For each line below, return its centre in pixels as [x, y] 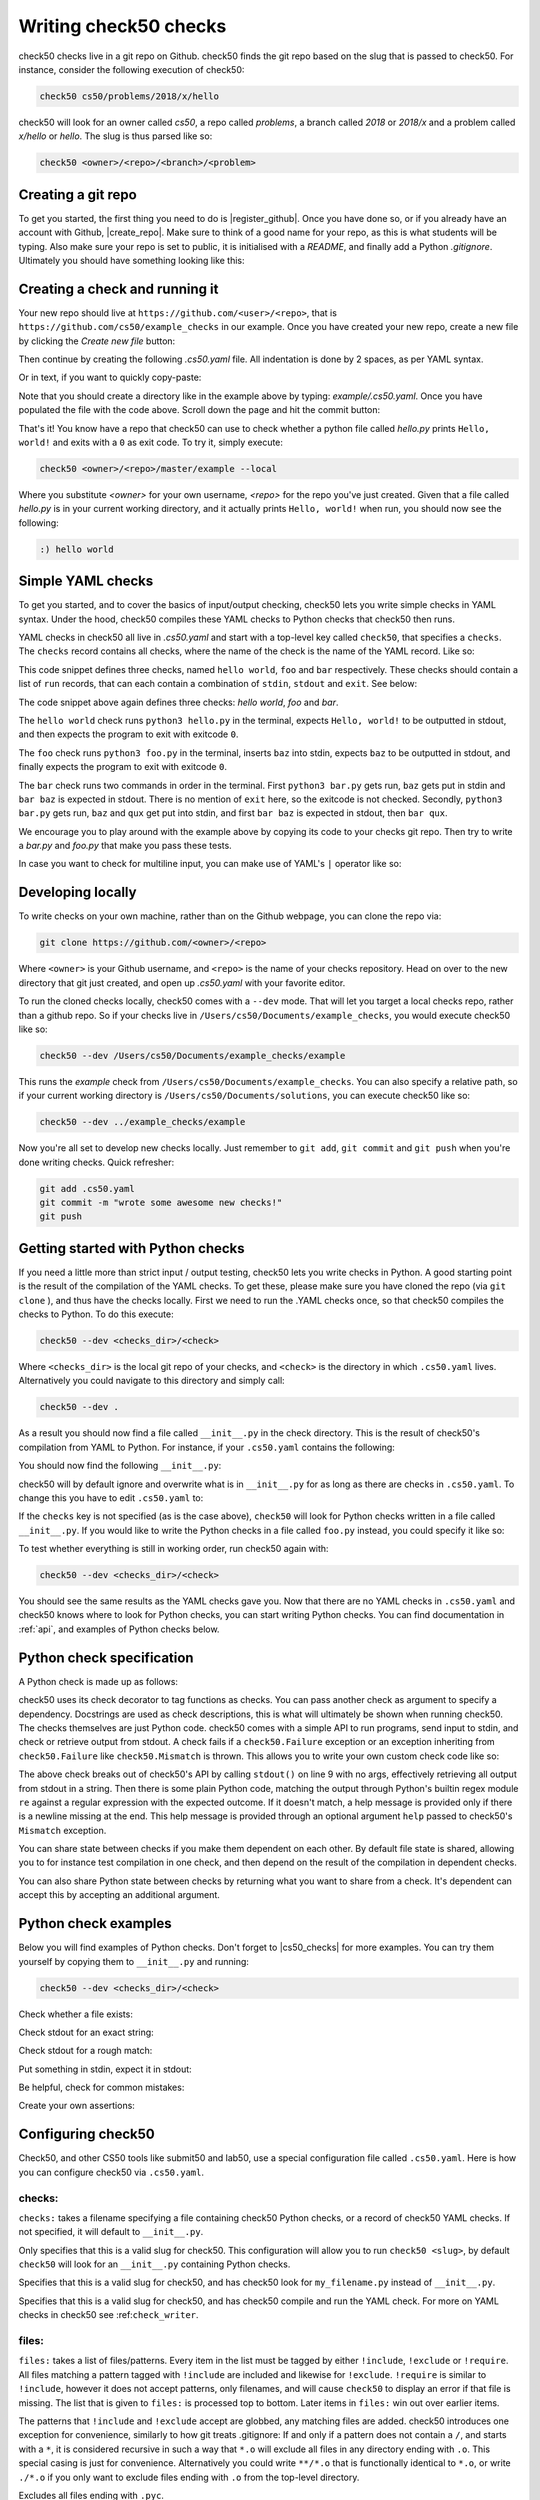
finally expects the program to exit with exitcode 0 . [122, 767]
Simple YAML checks [86, 581]
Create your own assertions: [76, 2106]
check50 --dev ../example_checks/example [142, 1122]
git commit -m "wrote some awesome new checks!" [161, 1202]
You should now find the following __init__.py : [120, 1466]
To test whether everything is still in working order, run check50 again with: [173, 1549]
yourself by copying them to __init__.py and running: [134, 1961]
